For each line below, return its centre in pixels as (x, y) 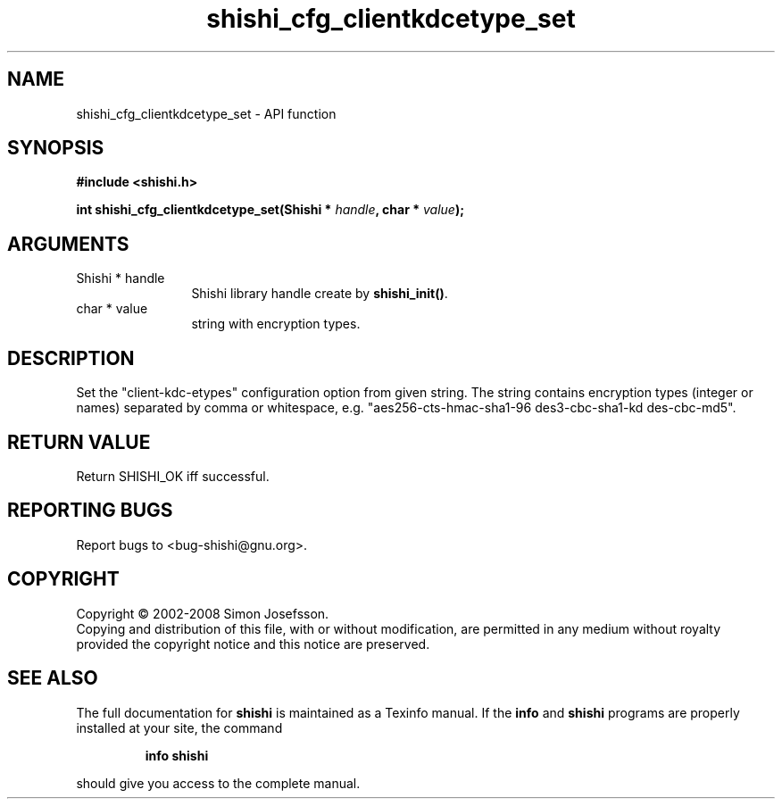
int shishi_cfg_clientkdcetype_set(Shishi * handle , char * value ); (270, 210)
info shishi (177, 755)
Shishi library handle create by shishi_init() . (320, 294)
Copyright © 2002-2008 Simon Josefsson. (203, 613)
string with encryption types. (276, 324)
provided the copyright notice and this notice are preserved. (253, 644)
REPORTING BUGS (90, 511)
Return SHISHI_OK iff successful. (173, 476)
